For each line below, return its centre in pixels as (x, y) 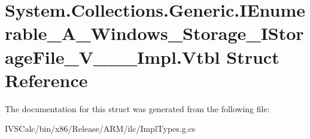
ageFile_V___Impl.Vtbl (113, 56)
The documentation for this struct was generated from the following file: (137, 108)
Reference (46, 80)
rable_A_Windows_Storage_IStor (154, 33)
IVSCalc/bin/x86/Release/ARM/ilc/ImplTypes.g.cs (100, 129)
